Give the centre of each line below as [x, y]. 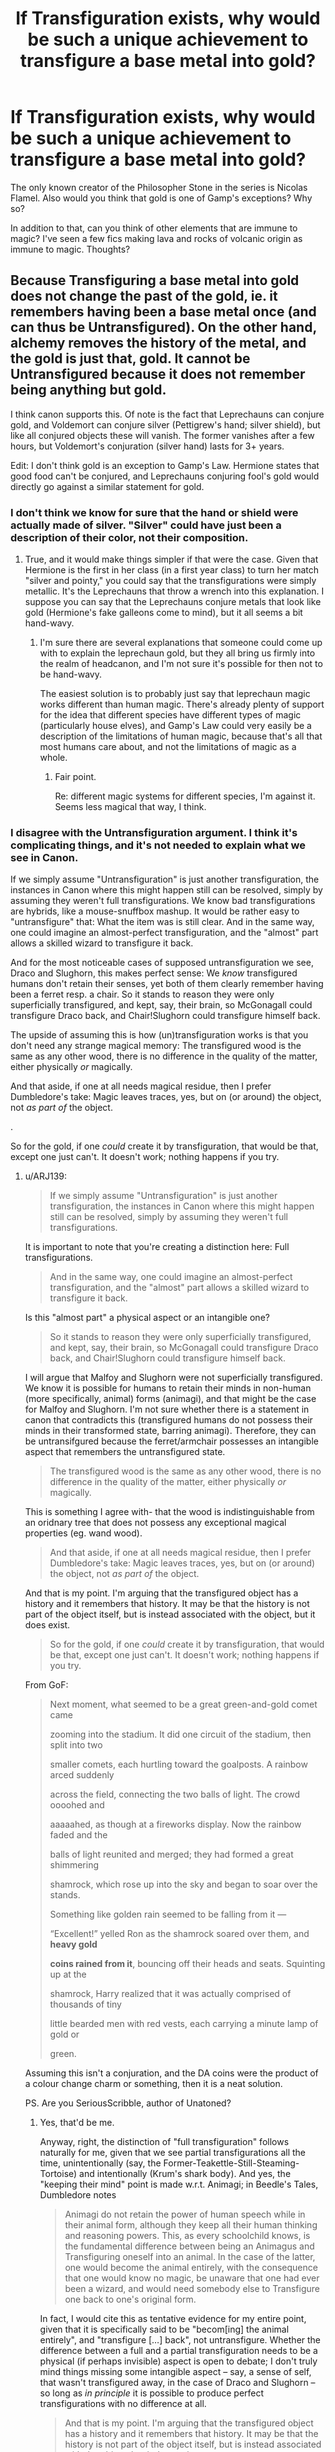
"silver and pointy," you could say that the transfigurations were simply [170, 581]
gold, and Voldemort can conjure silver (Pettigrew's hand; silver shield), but [165, 424]
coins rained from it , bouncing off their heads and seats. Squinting [187, 1964]
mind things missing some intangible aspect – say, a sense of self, [175, 2372]
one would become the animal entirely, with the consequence [191, 2268]
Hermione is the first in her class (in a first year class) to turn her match [172, 570]
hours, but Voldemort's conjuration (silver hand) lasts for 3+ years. [147, 446]
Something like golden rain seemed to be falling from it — [168, 1914]
